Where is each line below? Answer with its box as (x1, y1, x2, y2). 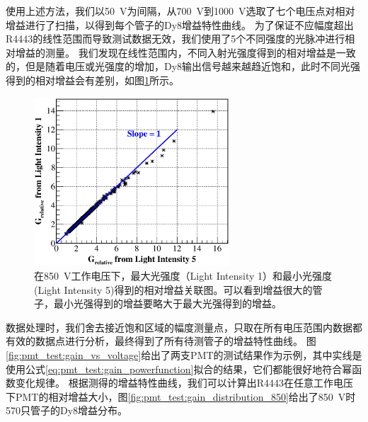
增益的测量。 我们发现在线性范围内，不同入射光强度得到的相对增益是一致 (15, 45, 356, 59)
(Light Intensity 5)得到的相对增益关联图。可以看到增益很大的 (34, 282, 313, 297)
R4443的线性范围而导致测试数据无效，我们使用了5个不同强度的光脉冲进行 (6, 31, 345, 46)
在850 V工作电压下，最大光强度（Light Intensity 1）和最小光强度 (34, 268, 333, 283)
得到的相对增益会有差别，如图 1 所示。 (6, 72, 179, 87)
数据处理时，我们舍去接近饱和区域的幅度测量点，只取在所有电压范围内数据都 (6, 319, 362, 334)
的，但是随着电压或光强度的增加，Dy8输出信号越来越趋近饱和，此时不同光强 (6, 59, 361, 74)
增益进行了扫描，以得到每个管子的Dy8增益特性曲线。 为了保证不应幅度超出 (6, 17, 354, 32)
